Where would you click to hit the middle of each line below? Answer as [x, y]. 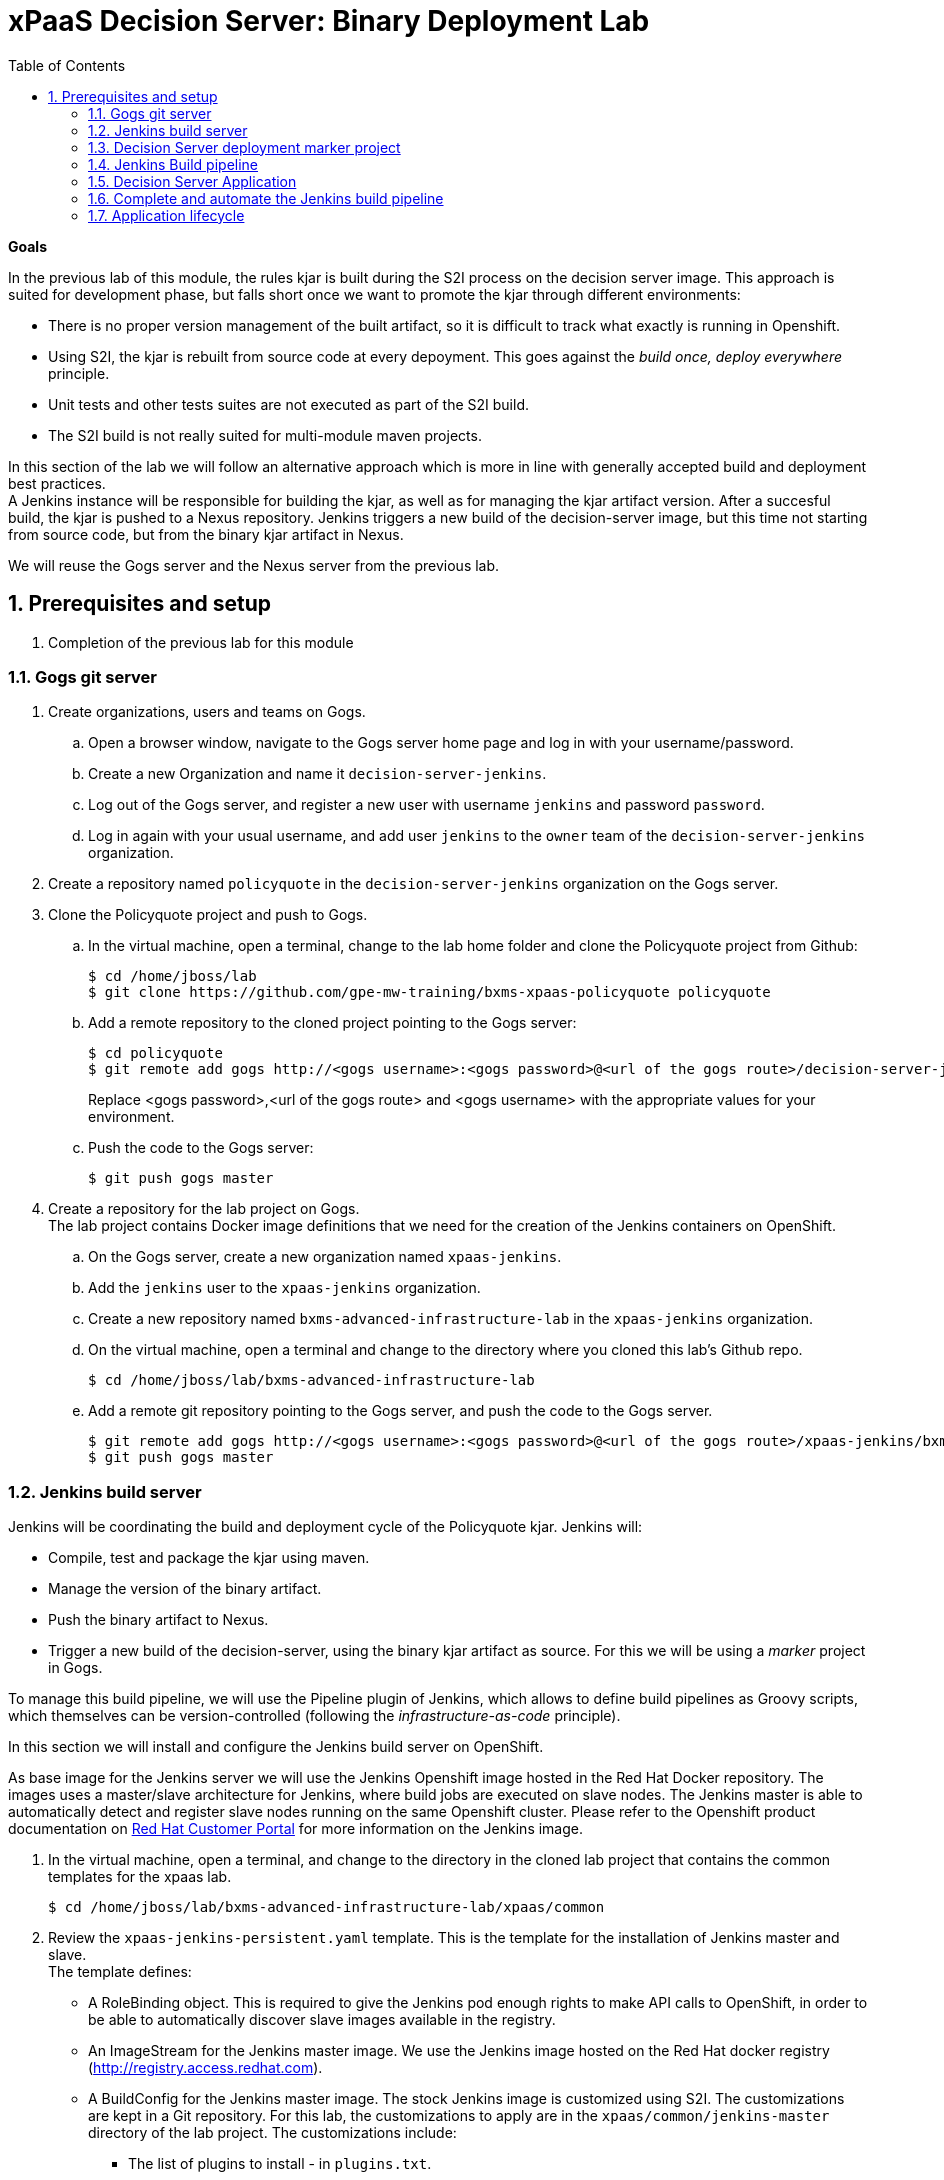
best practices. [57, 483]
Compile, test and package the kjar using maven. [209, 1558]
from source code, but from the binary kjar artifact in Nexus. [206, 534]
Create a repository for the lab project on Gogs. [204, 1209]
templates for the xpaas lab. [140, 1877]
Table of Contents [67, 65]
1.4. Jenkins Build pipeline [173, 164]
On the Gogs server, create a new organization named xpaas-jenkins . [325, 1257]
